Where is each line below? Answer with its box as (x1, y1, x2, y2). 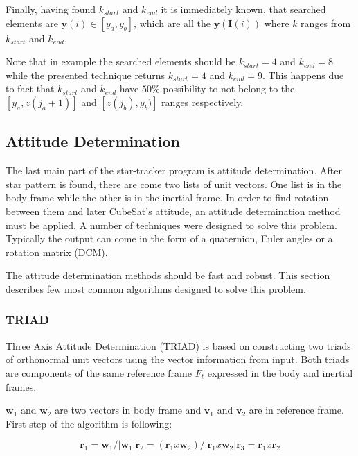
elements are (6, 15, 58, 30)
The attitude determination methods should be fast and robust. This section (6, 268, 330, 282)
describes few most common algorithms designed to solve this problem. (6, 281, 306, 296)
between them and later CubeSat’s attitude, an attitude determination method (6, 203, 341, 218)
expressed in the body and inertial (207, 365, 353, 380)
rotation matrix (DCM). (6, 244, 108, 259)
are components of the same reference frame (6, 365, 192, 380)
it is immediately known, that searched (161, 2, 326, 16)
